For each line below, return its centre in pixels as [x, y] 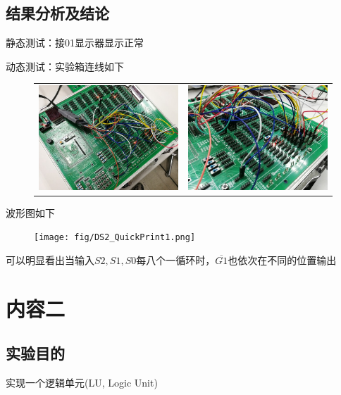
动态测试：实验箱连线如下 [65, 66]
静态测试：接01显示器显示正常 [75, 43]
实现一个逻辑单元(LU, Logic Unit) [82, 383]
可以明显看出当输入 [50, 259]
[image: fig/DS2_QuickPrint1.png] [115, 238]
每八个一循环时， [176, 259]
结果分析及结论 [57, 13]
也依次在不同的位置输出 [282, 259]
